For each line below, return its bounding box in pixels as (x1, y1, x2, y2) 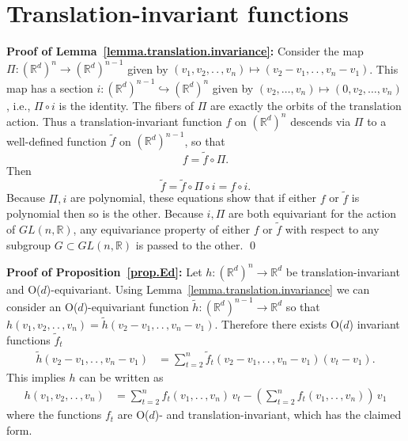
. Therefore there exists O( (214, 315, 344, 332)
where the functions (6, 406, 102, 423)
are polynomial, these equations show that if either (70, 189, 316, 206)
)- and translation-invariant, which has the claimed (154, 406, 402, 423)
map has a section (6, 79, 93, 96)
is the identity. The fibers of (59, 97, 195, 113)
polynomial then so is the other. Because (6, 205, 203, 222)
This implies (6, 369, 66, 386)
